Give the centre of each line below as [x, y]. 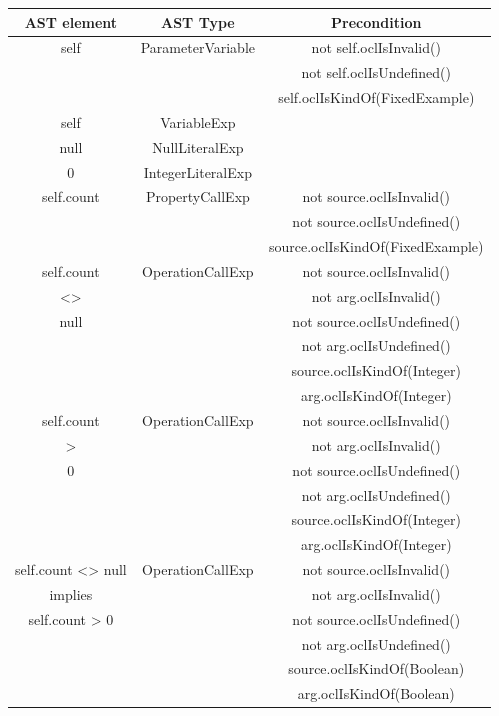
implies [71, 593]
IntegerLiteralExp [197, 171]
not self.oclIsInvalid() [376, 47]
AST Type [198, 21]
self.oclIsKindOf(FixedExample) [376, 97]
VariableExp [198, 121]
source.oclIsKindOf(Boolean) [376, 668]
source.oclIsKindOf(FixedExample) [376, 246]
